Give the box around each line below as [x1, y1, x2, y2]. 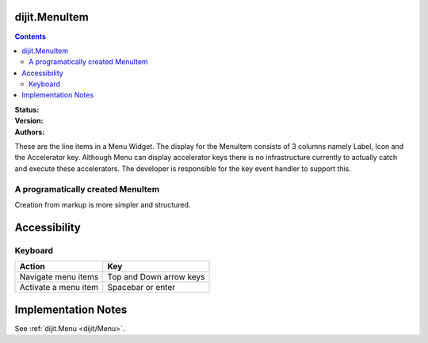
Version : [14, 116, 44, 126]
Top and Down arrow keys [107, 272, 205, 283]
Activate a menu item [19, 282, 99, 293]
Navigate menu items [19, 272, 99, 283]
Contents [14, 32, 47, 41]
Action [19, 261, 45, 272]
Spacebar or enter [107, 282, 176, 293]
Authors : [14, 127, 45, 136]
